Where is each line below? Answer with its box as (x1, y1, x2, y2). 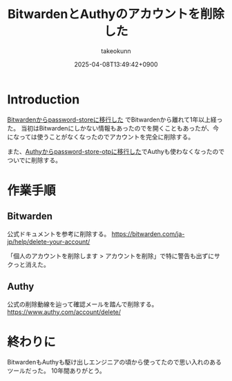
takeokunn (101, 46, 131, 55)
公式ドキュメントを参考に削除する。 (7, 229, 110, 238)
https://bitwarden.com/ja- (111, 229, 185, 238)
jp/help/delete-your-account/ (7, 237, 90, 246)
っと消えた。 (12, 260, 50, 268)
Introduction (7, 91, 80, 107)
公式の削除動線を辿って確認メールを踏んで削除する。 (7, 300, 158, 308)
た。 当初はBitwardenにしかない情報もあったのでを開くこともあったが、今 (7, 124, 220, 132)
